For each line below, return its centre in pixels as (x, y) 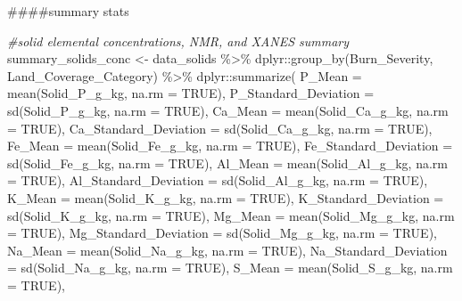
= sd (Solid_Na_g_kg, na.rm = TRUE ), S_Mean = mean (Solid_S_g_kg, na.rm (230, 268)
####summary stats (68, 11)
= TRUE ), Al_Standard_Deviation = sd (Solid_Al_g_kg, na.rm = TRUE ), (218, 180)
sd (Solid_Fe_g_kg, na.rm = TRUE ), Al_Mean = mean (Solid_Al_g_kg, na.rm (227, 163)
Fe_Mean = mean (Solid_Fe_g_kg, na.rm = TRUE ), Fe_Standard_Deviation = (230, 146)
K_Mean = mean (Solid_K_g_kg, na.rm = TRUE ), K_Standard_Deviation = (226, 197)
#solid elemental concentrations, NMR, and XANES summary (178, 41)
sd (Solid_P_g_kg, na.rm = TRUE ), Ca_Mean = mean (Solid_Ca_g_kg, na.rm (228, 110)
